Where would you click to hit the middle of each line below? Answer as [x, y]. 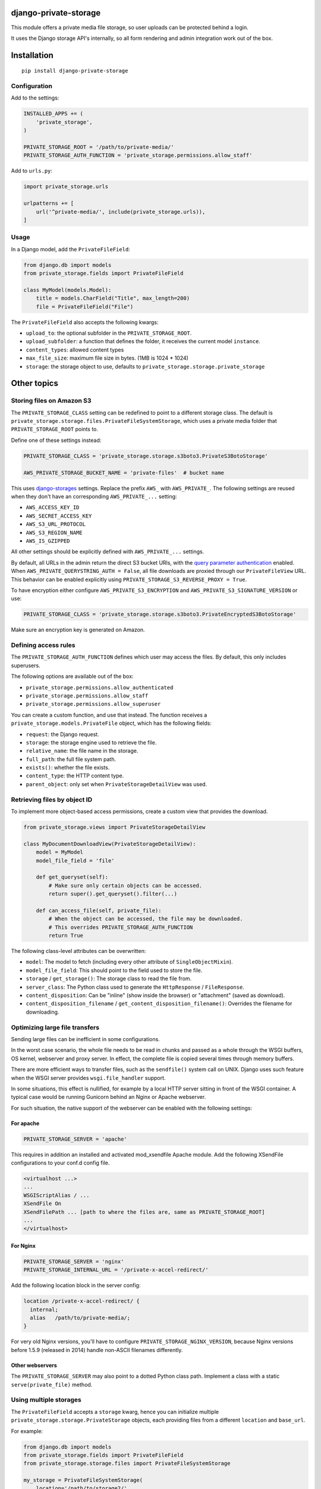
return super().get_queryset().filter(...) [113, 894]
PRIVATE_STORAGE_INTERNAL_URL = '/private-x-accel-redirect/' [116, 1270]
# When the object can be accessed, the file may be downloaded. [146, 919]
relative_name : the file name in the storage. [82, 751]
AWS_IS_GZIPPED [48, 541]
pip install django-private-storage [75, 71]
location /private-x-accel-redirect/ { [81, 1301]
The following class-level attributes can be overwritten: [78, 951]
